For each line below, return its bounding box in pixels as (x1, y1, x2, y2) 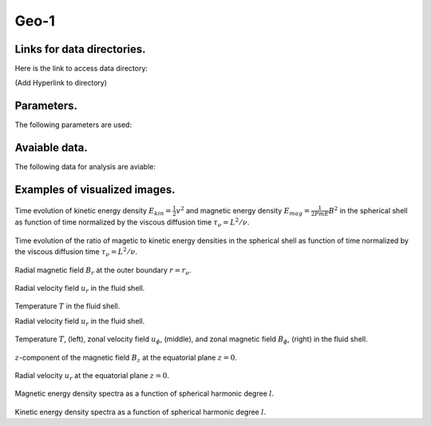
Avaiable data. (14, 141, 88, 155)
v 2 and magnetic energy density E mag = (176, 205, 310, 217)
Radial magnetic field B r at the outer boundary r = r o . (14, 265, 192, 277)
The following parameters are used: (14, 120, 132, 129)
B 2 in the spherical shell (328, 205, 408, 215)
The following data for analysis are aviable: (14, 162, 156, 172)
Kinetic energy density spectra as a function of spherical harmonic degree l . (14, 407, 267, 416)
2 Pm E (310, 210, 329, 218)
